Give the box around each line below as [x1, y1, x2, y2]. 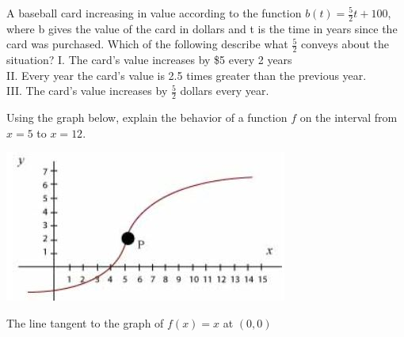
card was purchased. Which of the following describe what [6, 36, 288, 52]
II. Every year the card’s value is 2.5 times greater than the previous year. [6, 66, 367, 83]
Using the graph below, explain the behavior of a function [6, 109, 288, 126]
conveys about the [301, 36, 389, 52]
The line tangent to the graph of [6, 315, 164, 331]
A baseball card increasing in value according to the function [6, 5, 302, 21]
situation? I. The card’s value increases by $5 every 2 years [6, 51, 292, 68]
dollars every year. [180, 82, 269, 99]
